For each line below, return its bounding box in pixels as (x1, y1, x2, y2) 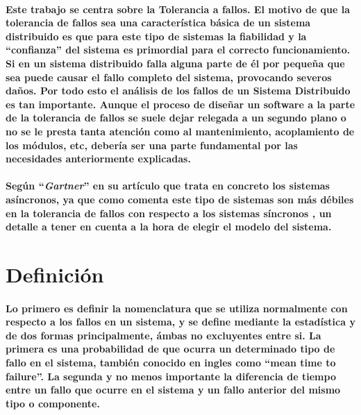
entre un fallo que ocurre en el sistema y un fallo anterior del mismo (6, 382, 341, 397)
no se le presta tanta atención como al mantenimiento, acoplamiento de (6, 124, 355, 138)
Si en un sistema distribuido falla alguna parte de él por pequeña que (6, 56, 345, 70)
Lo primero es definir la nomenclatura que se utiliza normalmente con (6, 300, 348, 315)
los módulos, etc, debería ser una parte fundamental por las (6, 137, 298, 152)
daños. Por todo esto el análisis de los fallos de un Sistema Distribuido (6, 83, 351, 98)
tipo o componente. (6, 396, 100, 410)
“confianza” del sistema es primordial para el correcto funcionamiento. (6, 42, 351, 57)
